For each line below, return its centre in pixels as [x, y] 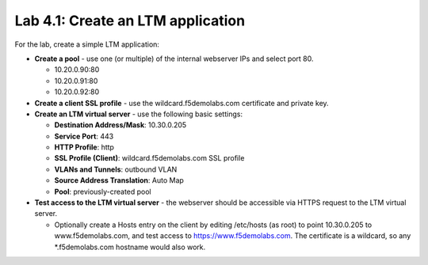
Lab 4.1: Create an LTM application [130, 21]
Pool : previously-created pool [103, 191]
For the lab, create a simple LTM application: [87, 44]
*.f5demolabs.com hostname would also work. [130, 247]
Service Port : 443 [84, 136]
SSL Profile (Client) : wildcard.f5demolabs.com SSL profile [149, 158]
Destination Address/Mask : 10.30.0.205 [120, 125]
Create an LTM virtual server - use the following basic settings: [139, 114]
